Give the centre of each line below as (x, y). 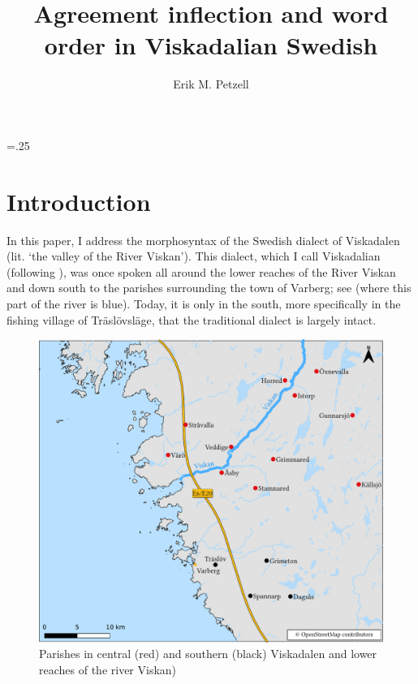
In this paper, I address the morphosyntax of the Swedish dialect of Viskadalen (203, 240)
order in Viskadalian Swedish (211, 45)
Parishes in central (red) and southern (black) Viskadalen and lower (208, 654)
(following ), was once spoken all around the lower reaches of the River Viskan (201, 271)
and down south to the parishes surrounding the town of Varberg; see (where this (209, 288)
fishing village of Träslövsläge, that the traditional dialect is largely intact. (192, 319)
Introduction (79, 201)
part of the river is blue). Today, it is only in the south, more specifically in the (204, 303)
